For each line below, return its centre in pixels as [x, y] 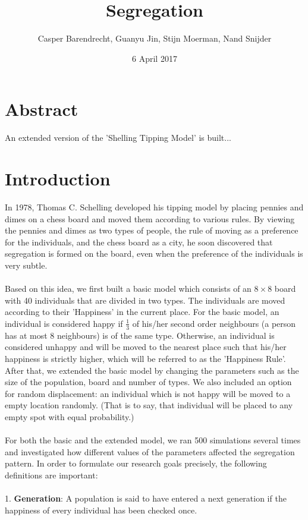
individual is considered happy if [64, 323]
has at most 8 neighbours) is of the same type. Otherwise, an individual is [140, 335]
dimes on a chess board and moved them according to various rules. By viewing [150, 218]
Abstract [42, 109]
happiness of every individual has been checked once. [101, 510]
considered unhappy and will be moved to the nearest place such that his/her [146, 347]
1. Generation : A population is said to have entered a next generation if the [146, 498]
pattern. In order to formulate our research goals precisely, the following [136, 463]
